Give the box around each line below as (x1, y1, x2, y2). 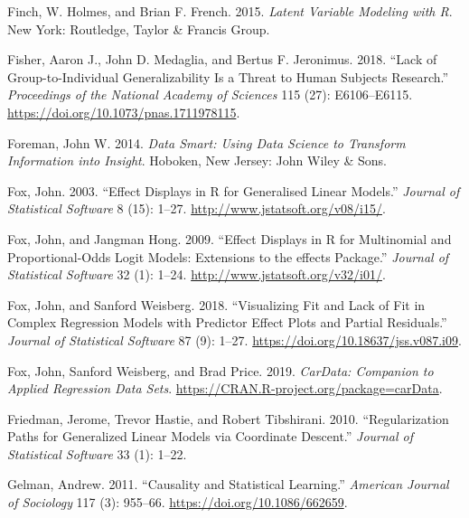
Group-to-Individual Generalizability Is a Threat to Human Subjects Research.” (7, 67, 449, 86)
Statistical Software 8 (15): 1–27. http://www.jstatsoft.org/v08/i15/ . (7, 199, 386, 218)
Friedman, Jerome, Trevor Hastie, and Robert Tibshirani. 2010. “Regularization (7, 409, 449, 428)
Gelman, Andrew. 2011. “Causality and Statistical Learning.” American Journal (7, 475, 449, 494)
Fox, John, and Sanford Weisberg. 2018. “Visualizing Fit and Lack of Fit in (7, 295, 426, 314)
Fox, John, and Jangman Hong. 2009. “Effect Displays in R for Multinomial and (7, 229, 452, 248)
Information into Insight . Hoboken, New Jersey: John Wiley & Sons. (7, 151, 387, 170)
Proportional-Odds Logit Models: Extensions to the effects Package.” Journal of (7, 247, 449, 266)
